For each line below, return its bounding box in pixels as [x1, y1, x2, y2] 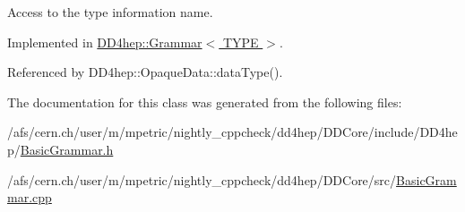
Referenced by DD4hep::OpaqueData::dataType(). [7, 63, 283, 81]
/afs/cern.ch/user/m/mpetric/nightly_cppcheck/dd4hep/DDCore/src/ [7, 170, 397, 189]
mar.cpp [7, 188, 52, 207]
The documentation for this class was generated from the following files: [7, 92, 402, 111]
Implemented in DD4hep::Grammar [7, 32, 202, 51]
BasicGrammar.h [20, 140, 114, 158]
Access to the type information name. [7, 3, 213, 21]
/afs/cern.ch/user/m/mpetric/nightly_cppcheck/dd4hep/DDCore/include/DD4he [7, 123, 458, 141]
